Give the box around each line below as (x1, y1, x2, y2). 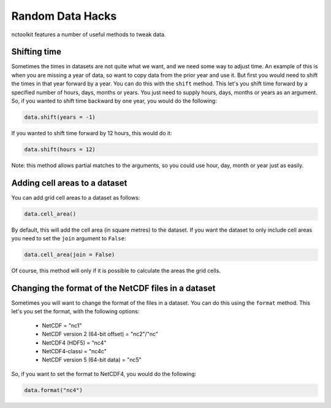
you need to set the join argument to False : (11, 235, 126, 242)
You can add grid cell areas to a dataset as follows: (11, 194, 140, 201)
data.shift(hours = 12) (24, 146, 96, 153)
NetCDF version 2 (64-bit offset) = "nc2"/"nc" (42, 331, 159, 338)
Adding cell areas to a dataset (11, 178, 127, 188)
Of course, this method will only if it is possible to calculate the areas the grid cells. (11, 267, 221, 275)
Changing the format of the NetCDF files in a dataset (11, 283, 216, 293)
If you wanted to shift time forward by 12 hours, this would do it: (11, 129, 172, 136)
